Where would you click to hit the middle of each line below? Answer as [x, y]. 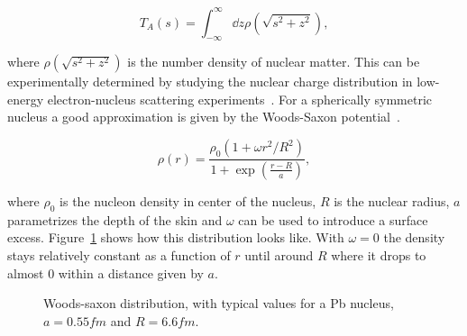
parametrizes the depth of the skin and [115, 219]
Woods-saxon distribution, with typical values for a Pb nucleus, [219, 303]
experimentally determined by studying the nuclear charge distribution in [210, 82]
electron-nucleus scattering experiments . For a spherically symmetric [239, 99]
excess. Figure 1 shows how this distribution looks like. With [176, 237]
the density [414, 237]
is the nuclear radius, [392, 200]
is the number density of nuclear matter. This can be [274, 62]
